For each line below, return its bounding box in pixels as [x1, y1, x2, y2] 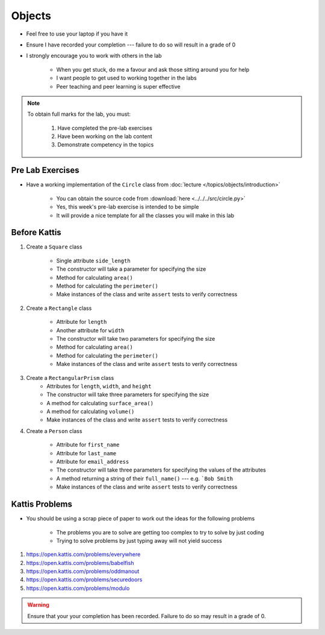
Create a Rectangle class [26, 305, 92, 312]
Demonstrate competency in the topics [57, 141, 154, 148]
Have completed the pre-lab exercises [57, 124, 153, 131]
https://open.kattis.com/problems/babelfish [26, 559, 134, 566]
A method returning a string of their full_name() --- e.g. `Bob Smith [56, 475, 234, 482]
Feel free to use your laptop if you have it [26, 30, 128, 37]
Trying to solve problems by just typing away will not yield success [56, 537, 222, 544]
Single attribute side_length [56, 257, 131, 264]
